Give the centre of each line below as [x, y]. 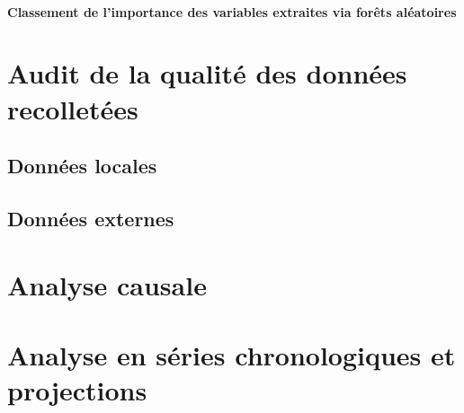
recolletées [73, 108]
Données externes [91, 218]
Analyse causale [107, 284]
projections [77, 390]
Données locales [82, 166]
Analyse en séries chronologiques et [232, 354]
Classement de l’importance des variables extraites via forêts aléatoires [232, 11]
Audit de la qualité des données [207, 73]
